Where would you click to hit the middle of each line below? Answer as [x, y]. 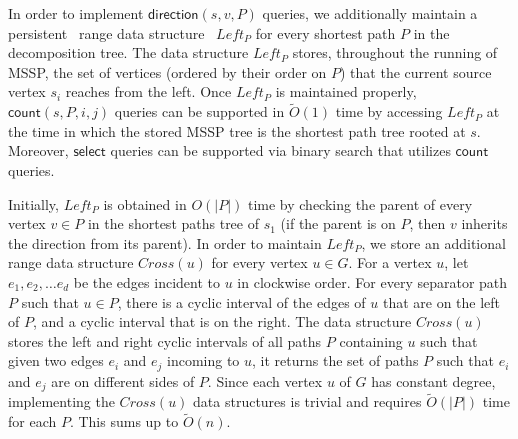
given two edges [56, 360]
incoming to [203, 360]
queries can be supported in [199, 111]
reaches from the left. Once [148, 91]
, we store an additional [433, 242]
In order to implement [76, 13]
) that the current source [415, 71]
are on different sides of [123, 380]
